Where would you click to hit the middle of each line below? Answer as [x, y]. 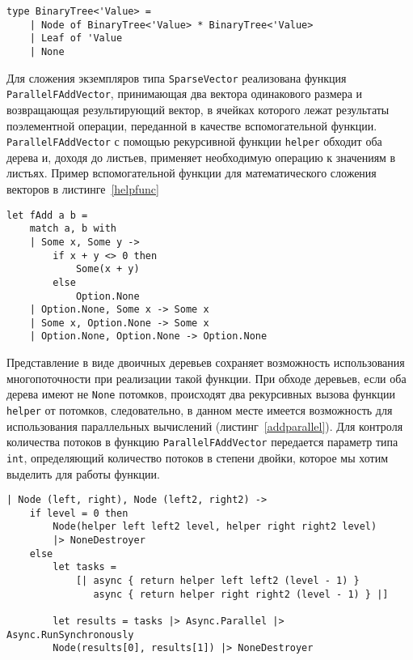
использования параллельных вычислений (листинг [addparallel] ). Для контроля [205, 426]
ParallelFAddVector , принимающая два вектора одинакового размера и [185, 94]
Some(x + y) [107, 269]
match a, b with [73, 229]
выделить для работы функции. [83, 473]
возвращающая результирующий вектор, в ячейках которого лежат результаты [198, 109]
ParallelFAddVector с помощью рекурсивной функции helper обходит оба [194, 141]
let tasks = [85, 567]
